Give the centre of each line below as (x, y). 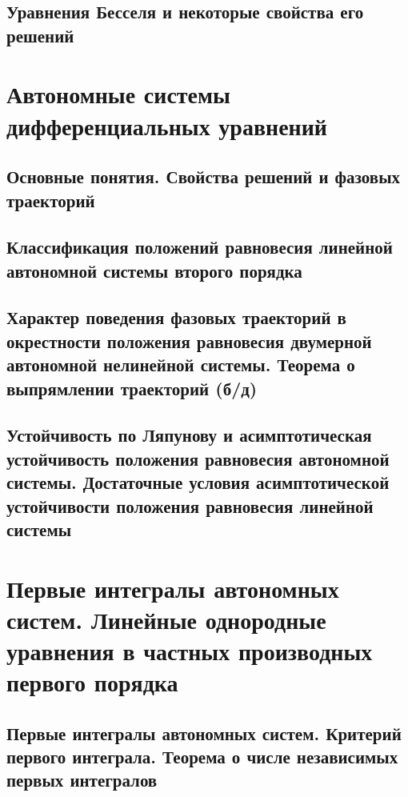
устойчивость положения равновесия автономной (198, 458)
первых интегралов (82, 780)
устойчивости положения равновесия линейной (190, 505)
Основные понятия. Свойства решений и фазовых (204, 176)
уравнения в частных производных (190, 650)
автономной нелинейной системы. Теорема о (181, 364)
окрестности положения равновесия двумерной (189, 340)
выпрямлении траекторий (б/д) (132, 388)
